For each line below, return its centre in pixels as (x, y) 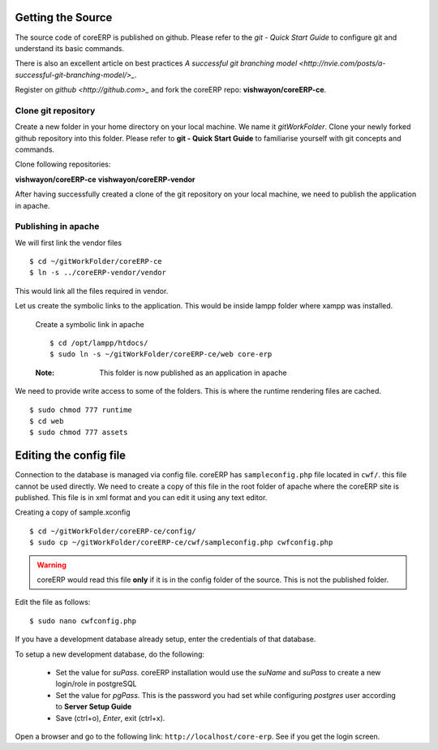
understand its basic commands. (70, 48)
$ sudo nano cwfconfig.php (83, 621)
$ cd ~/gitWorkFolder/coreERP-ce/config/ (113, 531)
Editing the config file (70, 456)
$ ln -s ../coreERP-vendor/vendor (98, 273)
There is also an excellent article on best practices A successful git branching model (156, 63)
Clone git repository (55, 110)
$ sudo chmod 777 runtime (81, 409)
